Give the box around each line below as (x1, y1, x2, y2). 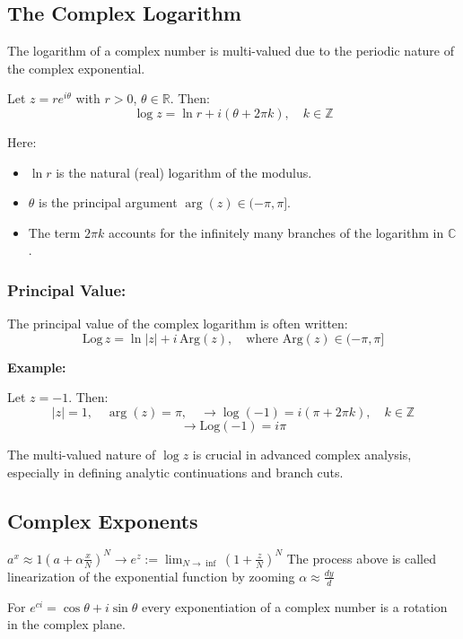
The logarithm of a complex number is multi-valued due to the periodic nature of (7, 41, 455, 60)
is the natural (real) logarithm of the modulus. (56, 162, 312, 181)
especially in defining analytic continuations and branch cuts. (7, 462, 344, 481)
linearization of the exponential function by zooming (7, 566, 295, 585)
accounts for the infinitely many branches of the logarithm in (108, 223, 444, 241)
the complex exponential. (7, 58, 145, 77)
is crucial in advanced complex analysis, (192, 444, 412, 463)
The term (28, 223, 81, 241)
